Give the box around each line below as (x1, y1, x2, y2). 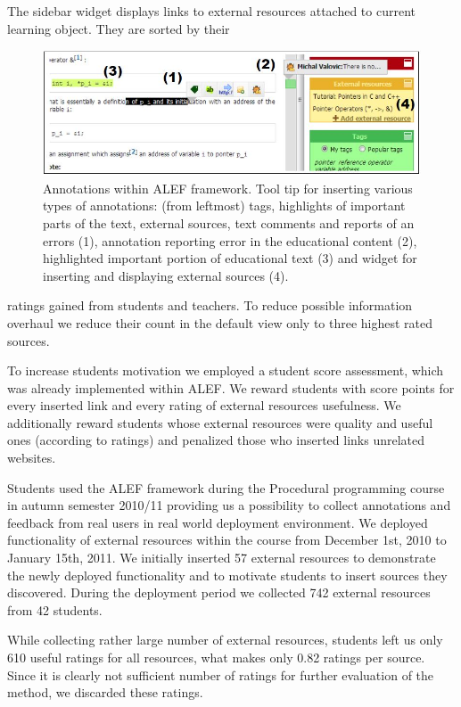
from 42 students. (7, 600, 103, 619)
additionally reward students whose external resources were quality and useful (7, 413, 433, 432)
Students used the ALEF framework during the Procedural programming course (7, 478, 445, 497)
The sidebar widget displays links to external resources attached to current (7, 2, 416, 20)
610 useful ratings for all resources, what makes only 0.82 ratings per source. (7, 648, 425, 666)
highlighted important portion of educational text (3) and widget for (43, 249, 417, 267)
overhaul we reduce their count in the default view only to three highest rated (7, 313, 433, 332)
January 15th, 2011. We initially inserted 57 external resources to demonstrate (7, 548, 436, 567)
